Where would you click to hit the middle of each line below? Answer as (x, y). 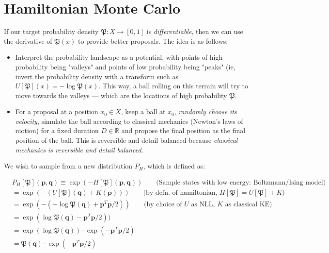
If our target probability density (51, 31)
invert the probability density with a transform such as (97, 76)
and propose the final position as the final (183, 130)
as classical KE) (249, 204)
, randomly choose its (205, 111)
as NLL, (203, 204)
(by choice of (163, 204)
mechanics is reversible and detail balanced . (79, 149)
